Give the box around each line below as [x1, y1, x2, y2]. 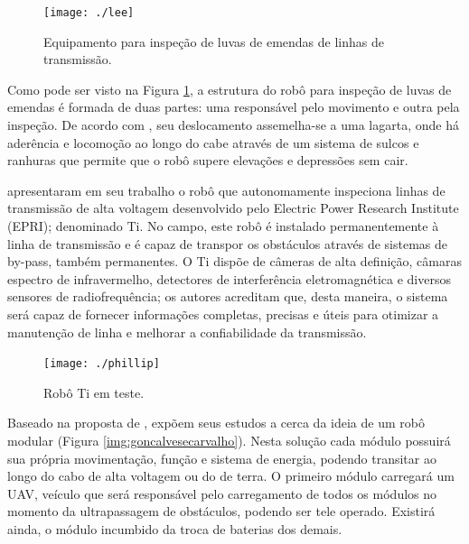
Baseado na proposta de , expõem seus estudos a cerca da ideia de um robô [7, 413, 425, 432]
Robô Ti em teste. [43, 383, 145, 401]
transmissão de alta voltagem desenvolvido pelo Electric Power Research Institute [7, 198, 459, 217]
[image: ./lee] [43, 6, 135, 19]
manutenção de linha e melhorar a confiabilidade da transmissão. [7, 322, 367, 341]
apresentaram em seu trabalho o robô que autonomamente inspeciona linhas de [7, 180, 446, 199]
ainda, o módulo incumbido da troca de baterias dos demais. [7, 519, 342, 538]
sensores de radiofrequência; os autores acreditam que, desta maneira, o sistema [7, 287, 448, 306]
